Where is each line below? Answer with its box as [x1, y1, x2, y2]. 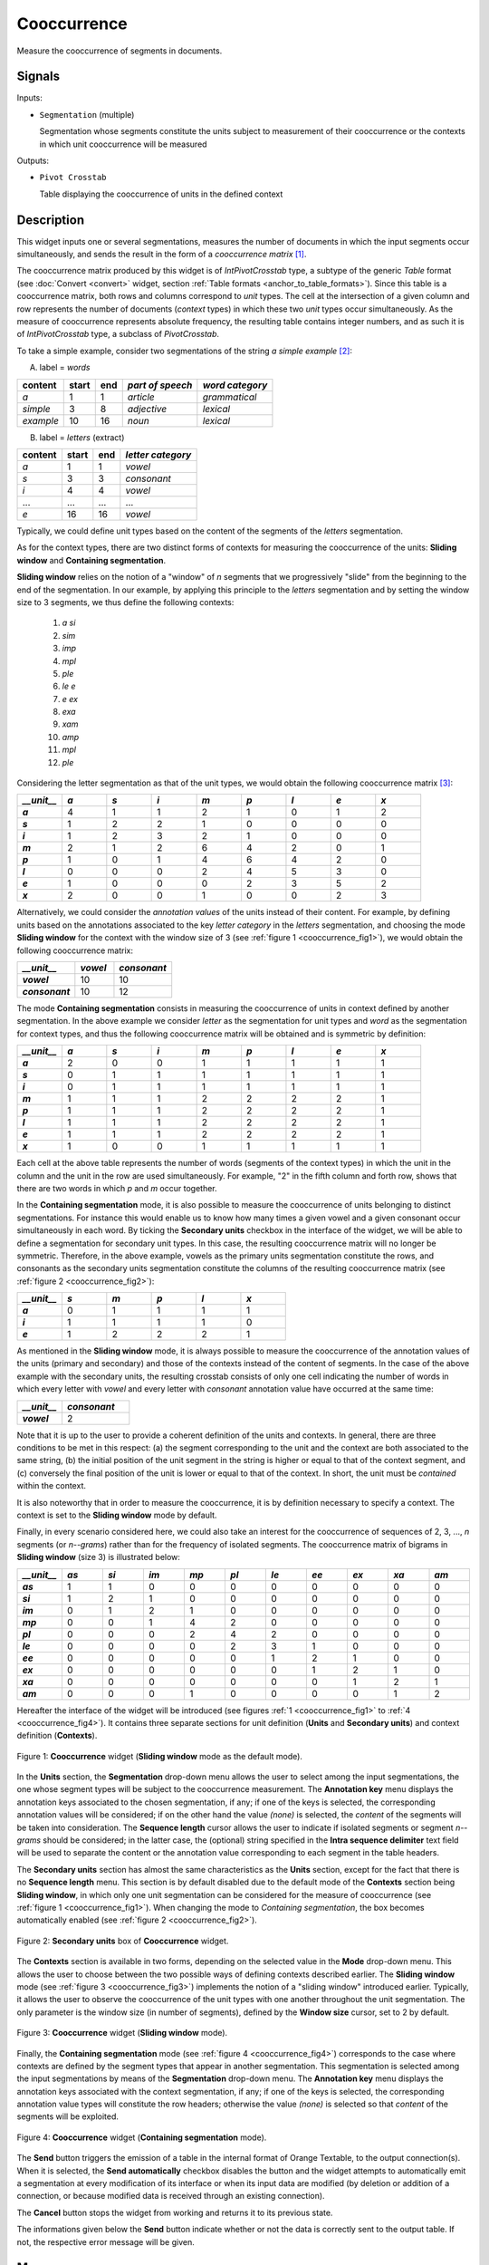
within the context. [16, 1480, 86, 1491]
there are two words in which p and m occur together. [16, 1182, 217, 1193]
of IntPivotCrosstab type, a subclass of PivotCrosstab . [16, 329, 220, 340]
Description [16, 212, 85, 227]
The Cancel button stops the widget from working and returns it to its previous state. [16, 2207, 333, 2218]
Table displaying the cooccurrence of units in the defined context [39, 188, 283, 199]
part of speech [127, 379, 193, 391]
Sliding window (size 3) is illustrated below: [16, 1552, 181, 1563]
